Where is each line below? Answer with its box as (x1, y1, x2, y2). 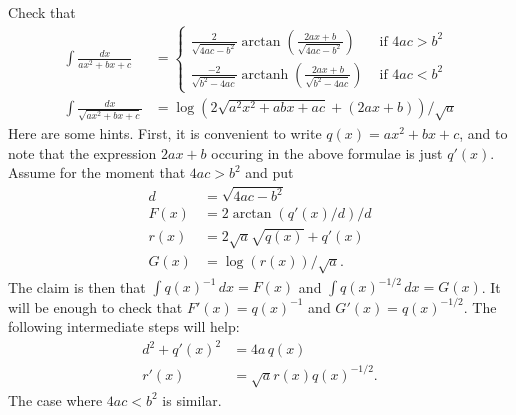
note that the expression (8, 142, 157, 163)
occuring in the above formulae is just (211, 142, 443, 163)
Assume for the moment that (8, 162, 186, 183)
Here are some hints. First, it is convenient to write (8, 122, 322, 143)
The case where (8, 389, 103, 410)
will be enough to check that (8, 296, 183, 317)
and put (245, 162, 294, 183)
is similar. (162, 389, 222, 410)
